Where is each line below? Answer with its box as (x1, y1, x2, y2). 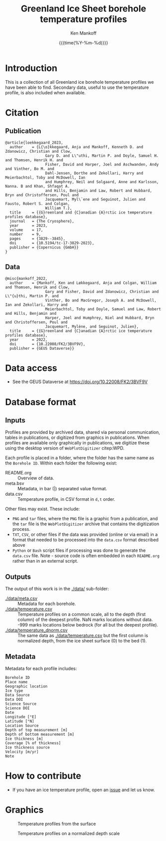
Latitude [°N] (5, 719, 35, 724)
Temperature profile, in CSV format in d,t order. (17, 496, 115, 502)
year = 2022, (9, 337, 48, 342)
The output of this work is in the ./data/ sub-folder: (5, 586, 109, 592)
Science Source (5, 701, 37, 706)
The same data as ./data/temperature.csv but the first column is (17, 632, 148, 638)
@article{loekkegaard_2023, (5, 140, 64, 145)
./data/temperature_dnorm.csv (5, 627, 68, 633)
